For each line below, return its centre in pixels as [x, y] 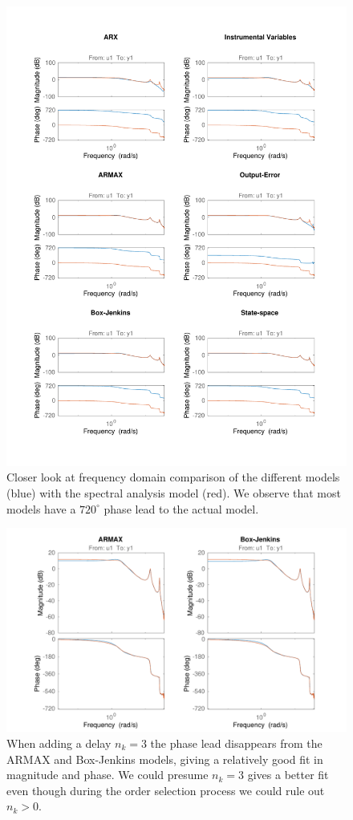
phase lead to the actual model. [181, 508]
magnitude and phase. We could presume [108, 775]
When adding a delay [59, 743]
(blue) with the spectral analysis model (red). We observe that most [174, 492]
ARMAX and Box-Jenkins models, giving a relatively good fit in [165, 759]
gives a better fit [288, 775]
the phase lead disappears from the [236, 743]
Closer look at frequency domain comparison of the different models [173, 477]
